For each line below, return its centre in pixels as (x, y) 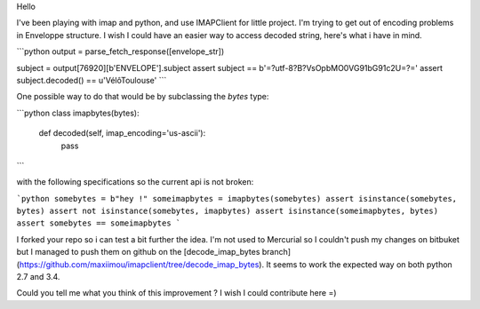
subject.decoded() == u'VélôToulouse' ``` (92, 80)
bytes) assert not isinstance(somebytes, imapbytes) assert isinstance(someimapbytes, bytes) (228, 211)
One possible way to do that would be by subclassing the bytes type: (143, 97)
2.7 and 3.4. (38, 277)
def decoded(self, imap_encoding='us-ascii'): (122, 133)
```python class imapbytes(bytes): (78, 113)
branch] (276, 252)
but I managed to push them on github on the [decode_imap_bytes (138, 252)
